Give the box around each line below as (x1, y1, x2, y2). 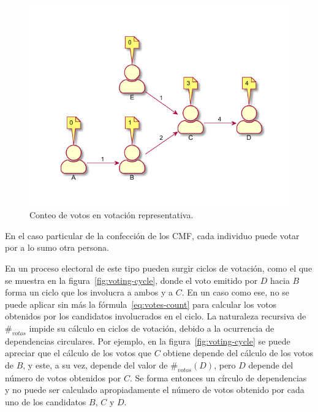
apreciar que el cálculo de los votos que (5, 346, 151, 359)
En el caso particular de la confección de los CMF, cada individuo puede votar (5, 229, 300, 242)
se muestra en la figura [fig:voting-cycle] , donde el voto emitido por (5, 273, 258, 286)
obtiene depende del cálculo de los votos (163, 346, 314, 359)
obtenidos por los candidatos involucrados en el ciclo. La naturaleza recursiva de (5, 310, 306, 322)
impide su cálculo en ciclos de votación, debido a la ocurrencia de (29, 321, 274, 334)
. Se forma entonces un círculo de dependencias (129, 371, 307, 384)
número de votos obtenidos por (5, 371, 121, 384)
